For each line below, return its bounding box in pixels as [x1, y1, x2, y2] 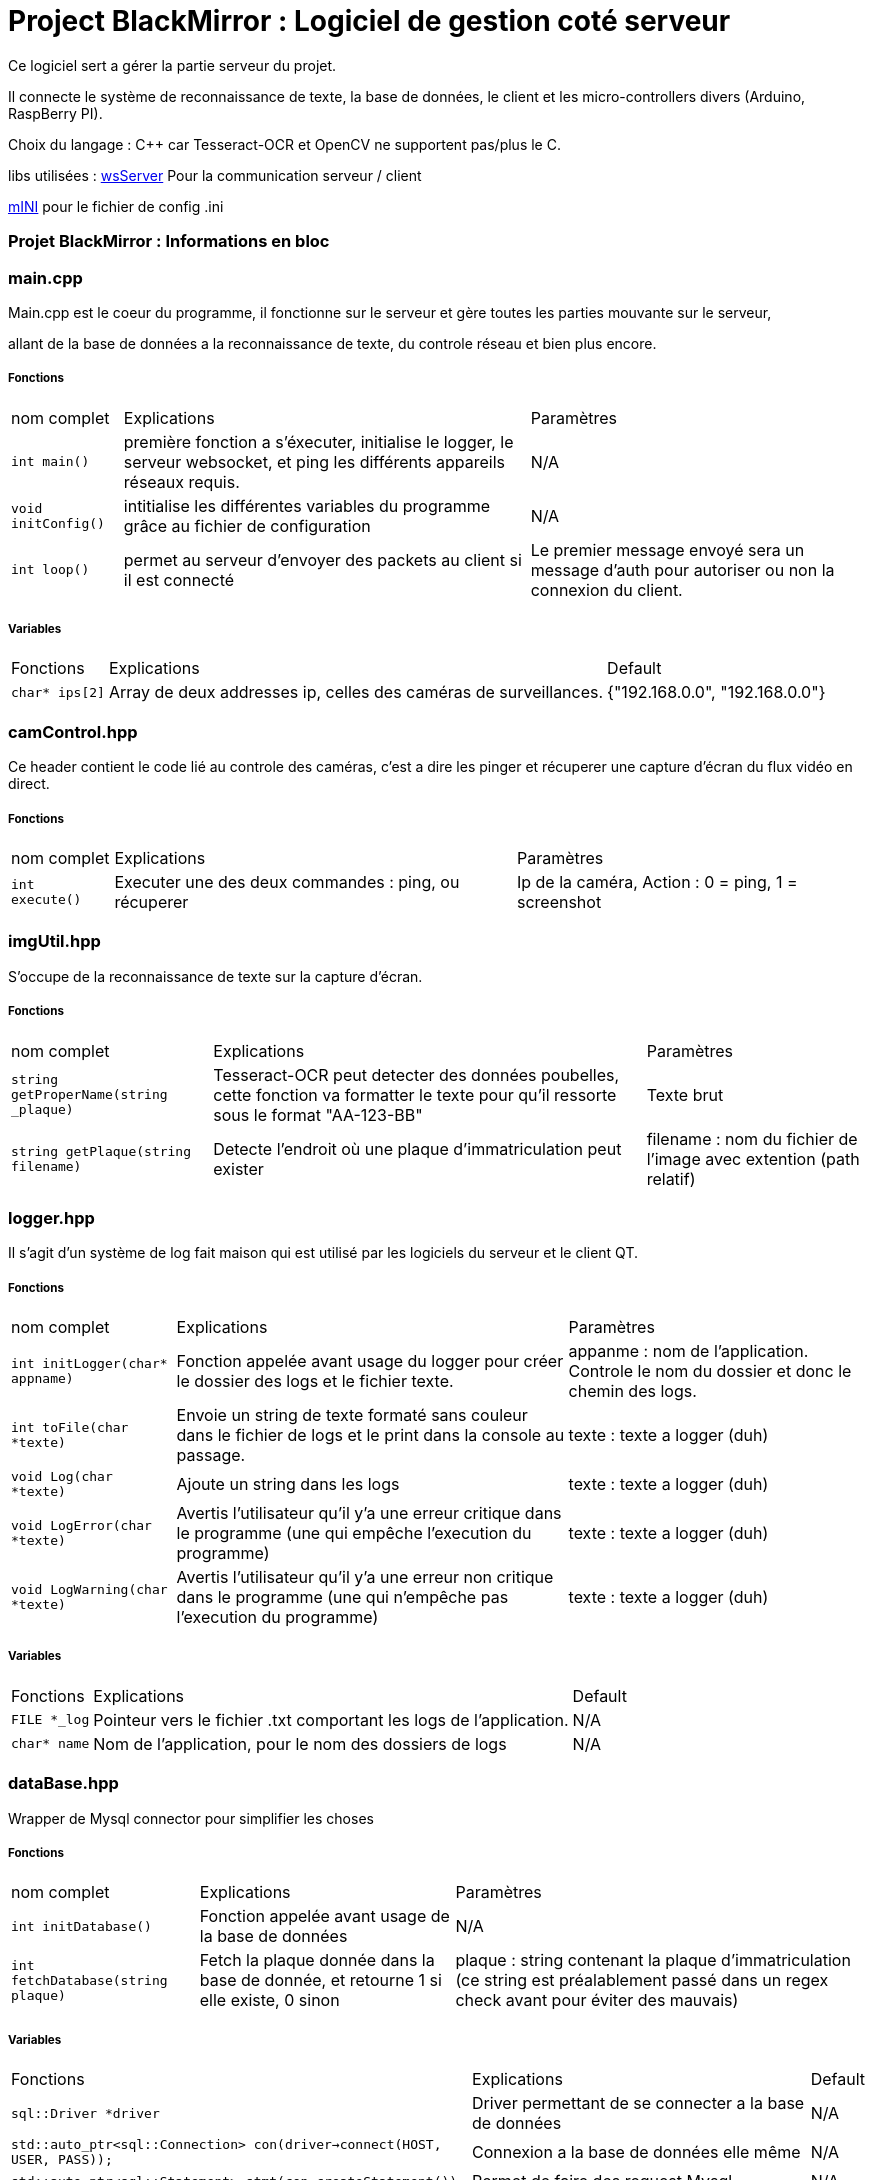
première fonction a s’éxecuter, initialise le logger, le [123, 431, 514, 452]
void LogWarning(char [11, 1582, 168, 1598]
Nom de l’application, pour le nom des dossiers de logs [93, 1733, 507, 1754]
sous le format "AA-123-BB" [213, 1104, 423, 1125]
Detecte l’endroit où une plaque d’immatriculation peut [213, 1138, 622, 1159]
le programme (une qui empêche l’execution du [176, 1523, 532, 1544]
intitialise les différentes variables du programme [123, 495, 491, 516]
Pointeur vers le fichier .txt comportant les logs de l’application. [93, 1709, 569, 1730]
